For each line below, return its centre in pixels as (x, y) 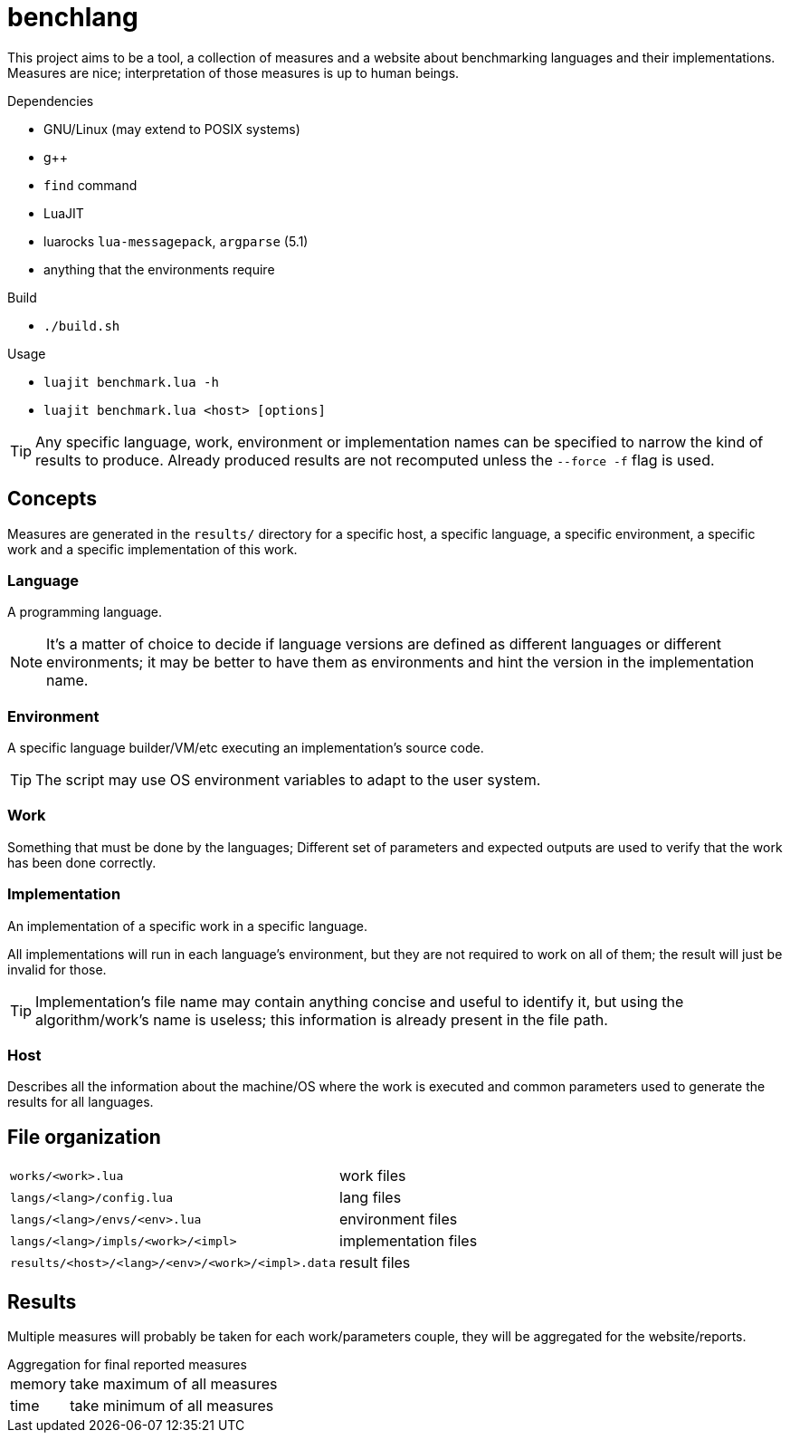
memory (38, 1384)
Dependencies (51, 101)
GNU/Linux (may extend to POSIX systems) (172, 129)
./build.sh (82, 326)
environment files (399, 1219)
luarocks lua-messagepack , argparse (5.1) (176, 241)
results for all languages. (81, 1102)
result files (375, 1263)
